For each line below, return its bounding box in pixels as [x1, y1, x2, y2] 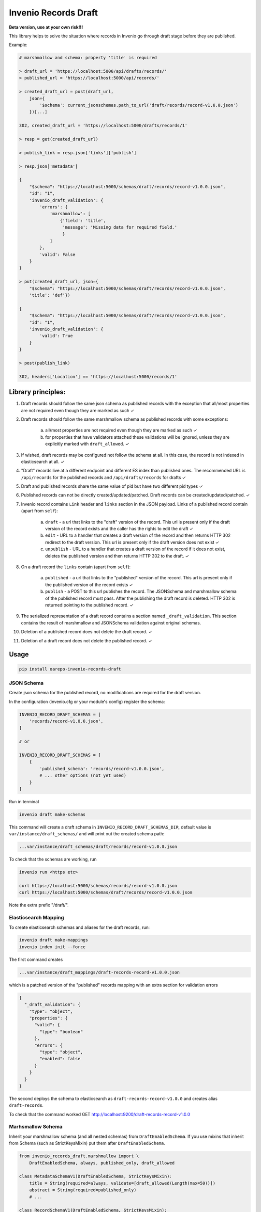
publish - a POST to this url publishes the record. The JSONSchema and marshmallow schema [45, 589, 237, 594]
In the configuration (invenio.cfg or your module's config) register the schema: [9, 699, 165, 704]
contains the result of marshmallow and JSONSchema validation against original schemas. [21, 620, 201, 625]
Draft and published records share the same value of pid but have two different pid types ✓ [21, 483, 203, 489]
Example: [9, 42, 28, 48]
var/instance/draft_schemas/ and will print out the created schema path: [9, 831, 164, 837]
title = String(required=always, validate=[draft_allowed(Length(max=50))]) [29, 1180, 216, 1186]
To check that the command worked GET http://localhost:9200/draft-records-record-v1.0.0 [9, 1111, 190, 1117]
